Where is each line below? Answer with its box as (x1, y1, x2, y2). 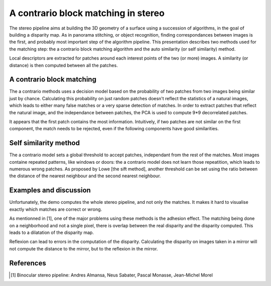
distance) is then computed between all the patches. (9, 62, 118, 68)
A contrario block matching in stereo (9, 8, 165, 19)
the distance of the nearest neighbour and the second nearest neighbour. (9, 173, 161, 179)
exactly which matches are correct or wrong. (9, 206, 102, 212)
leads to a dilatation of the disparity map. (9, 229, 94, 235)
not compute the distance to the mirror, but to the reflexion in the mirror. (9, 245, 158, 251)
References (9, 258, 46, 267)
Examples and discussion (9, 186, 91, 195)
